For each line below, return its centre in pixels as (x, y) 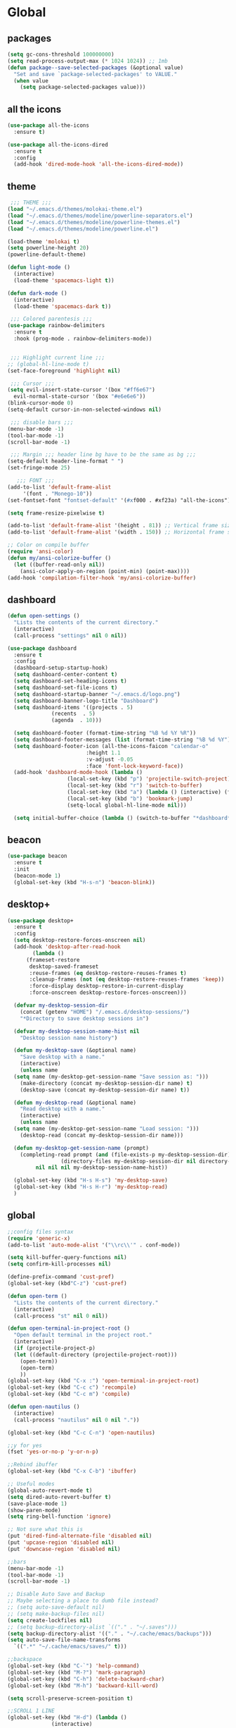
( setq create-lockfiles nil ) (50, 1620)
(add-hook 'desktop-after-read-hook (67, 947)
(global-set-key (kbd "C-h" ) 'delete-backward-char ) (86, 1679)
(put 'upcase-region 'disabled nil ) (61, 1543)
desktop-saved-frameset (64, 967)
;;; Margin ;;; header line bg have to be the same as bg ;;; (103, 455)
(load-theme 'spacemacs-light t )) (64, 280)
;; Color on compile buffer (48, 545)
